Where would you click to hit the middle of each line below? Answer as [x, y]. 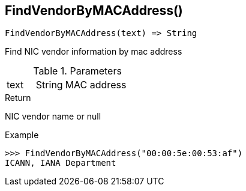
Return [18, 98]
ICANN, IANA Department [61, 163]
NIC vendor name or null [53, 117]
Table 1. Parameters [77, 71]
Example [22, 135]
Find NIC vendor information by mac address [94, 52]
